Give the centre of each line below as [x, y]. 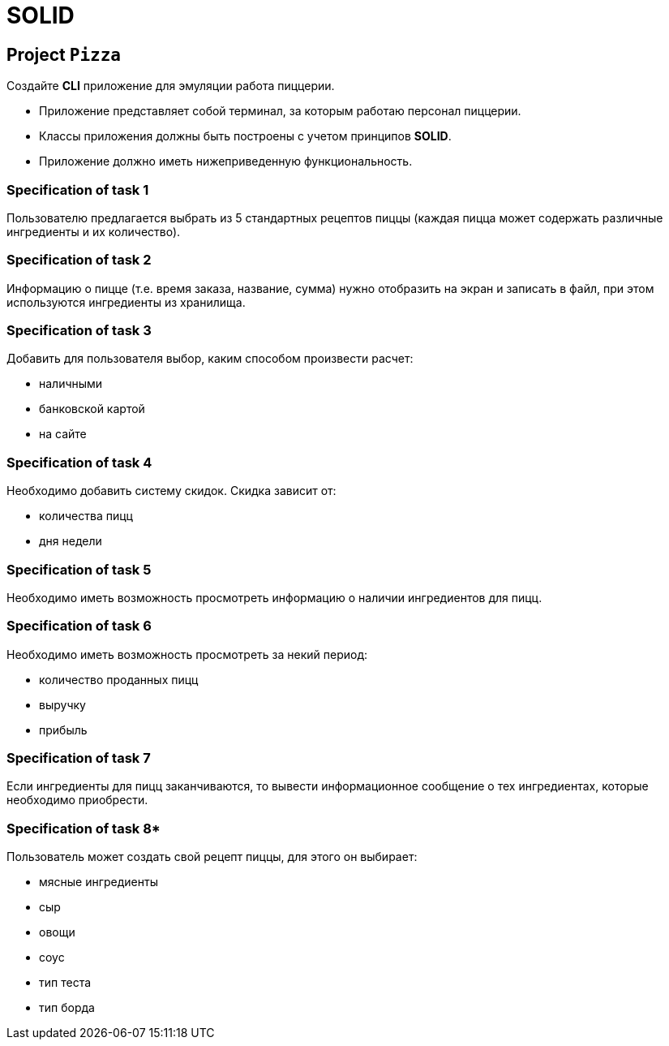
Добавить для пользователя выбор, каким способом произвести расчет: [210, 359]
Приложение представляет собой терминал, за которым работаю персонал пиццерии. [280, 111]
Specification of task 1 [78, 189]
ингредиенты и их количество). [94, 231]
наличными [71, 384]
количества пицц [86, 516]
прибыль [63, 730]
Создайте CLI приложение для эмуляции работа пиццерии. [171, 86]
